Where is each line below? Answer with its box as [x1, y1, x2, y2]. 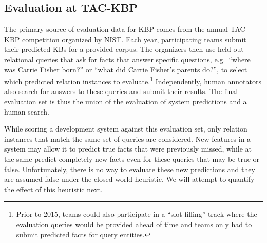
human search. [4, 106, 50, 117]
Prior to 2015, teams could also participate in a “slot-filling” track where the [16, 209, 257, 219]
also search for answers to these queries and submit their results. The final [4, 86, 238, 97]
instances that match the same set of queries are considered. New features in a [4, 133, 251, 144]
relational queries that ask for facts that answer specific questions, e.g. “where [4, 53, 251, 64]
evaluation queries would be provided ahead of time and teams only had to [16, 218, 252, 229]
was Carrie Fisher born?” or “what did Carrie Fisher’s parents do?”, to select [4, 64, 247, 74]
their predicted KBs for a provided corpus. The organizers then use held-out [4, 44, 244, 54]
